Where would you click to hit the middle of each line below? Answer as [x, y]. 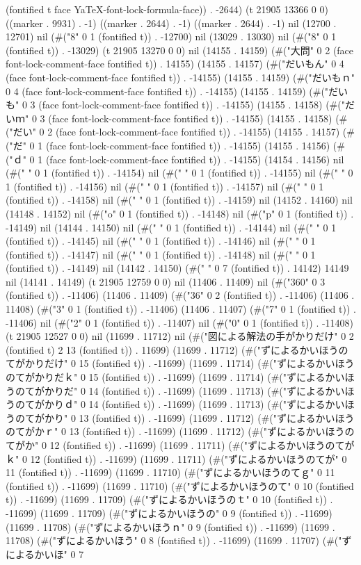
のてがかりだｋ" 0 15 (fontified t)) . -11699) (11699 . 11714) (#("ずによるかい [175, 377]
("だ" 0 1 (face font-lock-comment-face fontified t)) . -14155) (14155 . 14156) [168, 145]
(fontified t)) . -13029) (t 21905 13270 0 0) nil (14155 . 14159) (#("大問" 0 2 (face [180, 50]
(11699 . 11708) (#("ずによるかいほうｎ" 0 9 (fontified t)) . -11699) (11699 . [170, 526]
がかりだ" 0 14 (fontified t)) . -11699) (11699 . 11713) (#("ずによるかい [190, 390]
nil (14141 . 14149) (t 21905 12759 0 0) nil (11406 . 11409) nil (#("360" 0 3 [166, 281]
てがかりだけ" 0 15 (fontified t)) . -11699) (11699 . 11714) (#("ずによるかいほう [180, 363]
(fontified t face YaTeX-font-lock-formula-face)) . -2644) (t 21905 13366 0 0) [167, 9]
